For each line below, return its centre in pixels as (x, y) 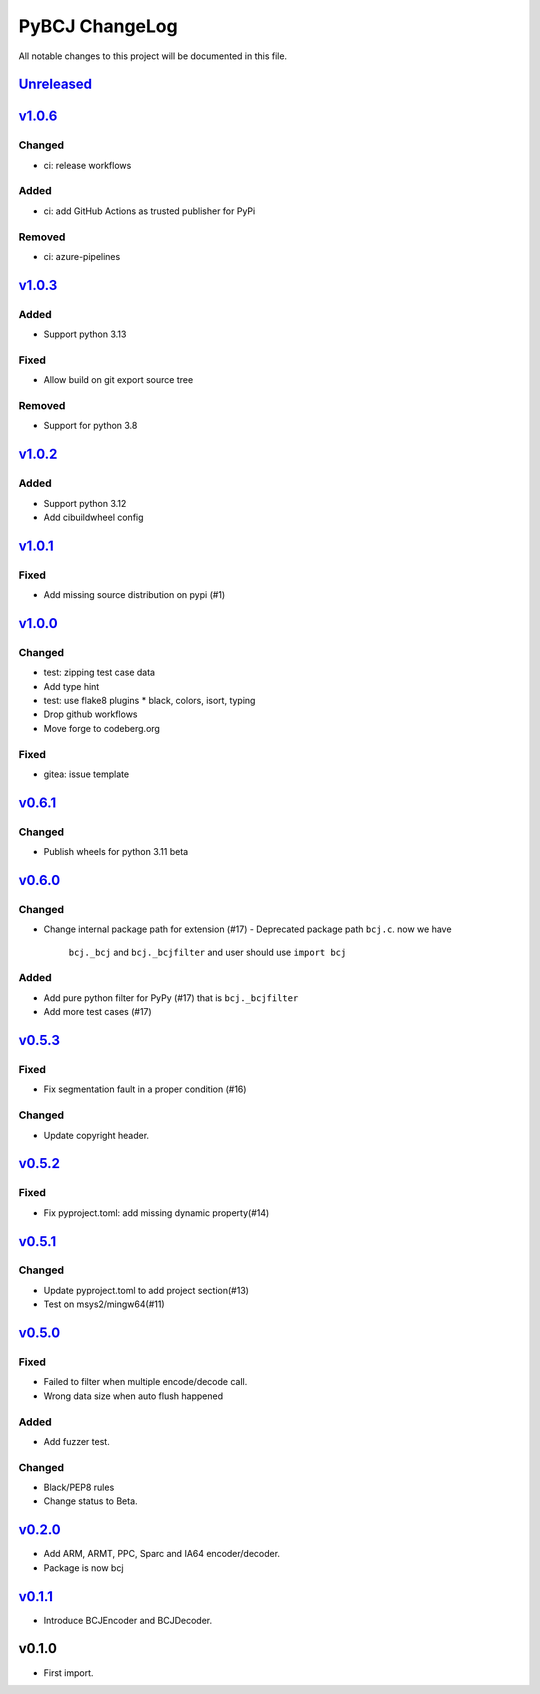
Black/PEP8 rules (79, 1487)
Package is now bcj (83, 1567)
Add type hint (71, 686)
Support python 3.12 (85, 503)
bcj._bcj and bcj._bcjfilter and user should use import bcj (207, 952)
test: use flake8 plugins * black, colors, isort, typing (149, 701)
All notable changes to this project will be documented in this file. (153, 56)
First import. (68, 1672)
